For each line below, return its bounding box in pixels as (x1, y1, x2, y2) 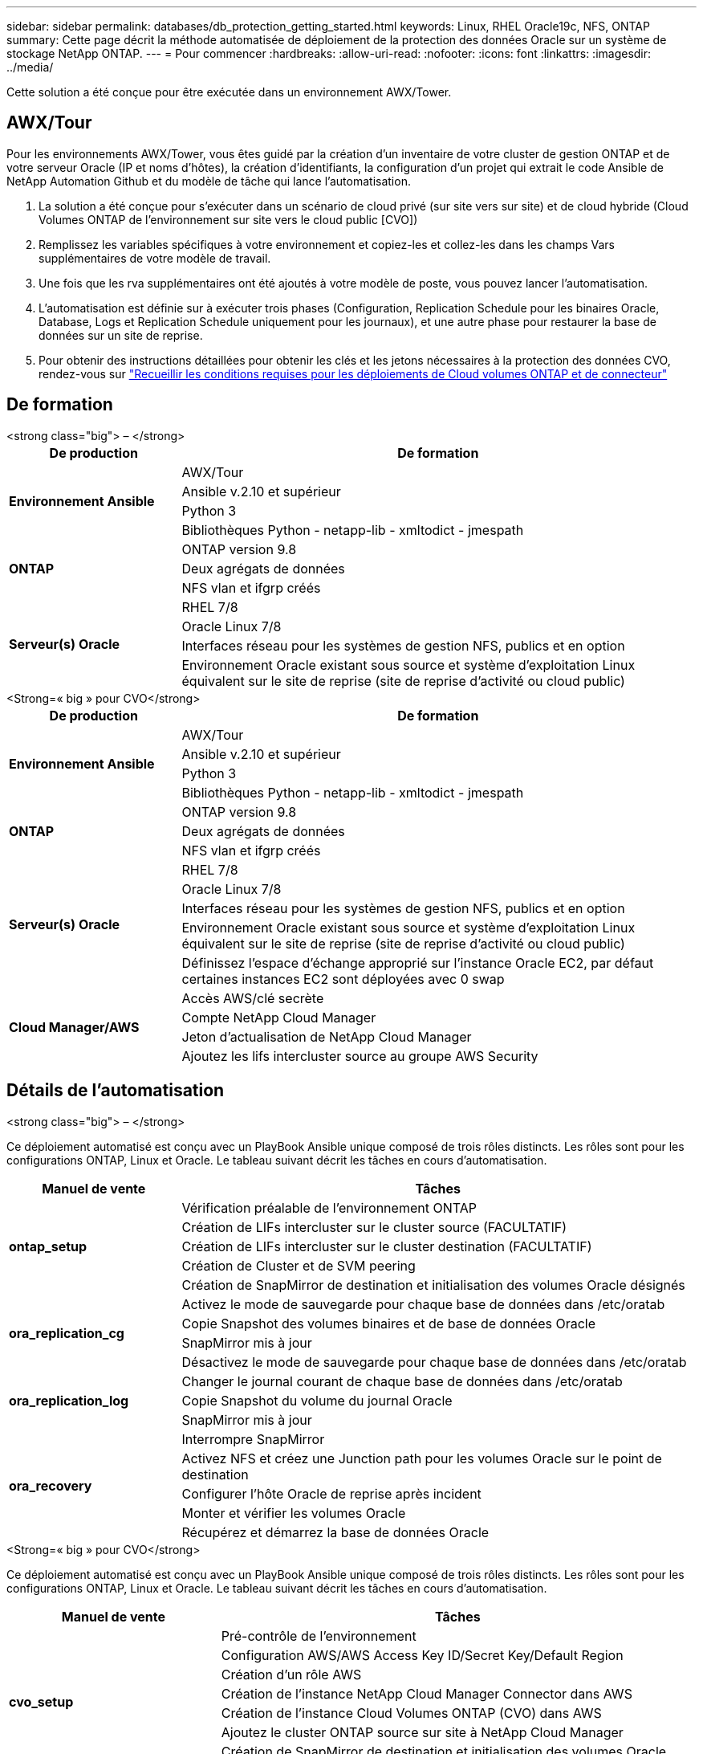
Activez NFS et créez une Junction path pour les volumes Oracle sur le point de (181, 1450, 662, 1466)
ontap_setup (9, 1238, 87, 1254)
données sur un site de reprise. (39, 328, 203, 342)
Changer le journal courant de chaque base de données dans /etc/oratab (181, 1373, 623, 1389)
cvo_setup (9, 1693, 74, 1710)
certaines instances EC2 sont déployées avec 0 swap (181, 970, 505, 987)
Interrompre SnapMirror (181, 1430, 325, 1447)
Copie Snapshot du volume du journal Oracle (181, 1392, 453, 1409)
